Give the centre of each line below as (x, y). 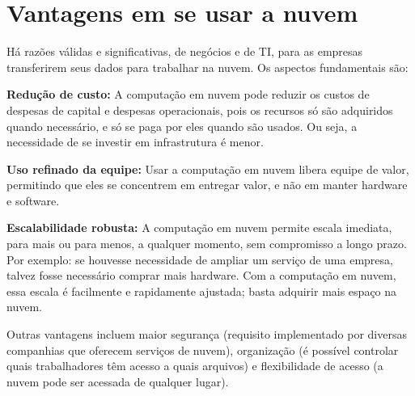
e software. (33, 200)
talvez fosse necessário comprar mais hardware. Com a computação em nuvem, (201, 275)
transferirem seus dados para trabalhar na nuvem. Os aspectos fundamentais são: (207, 67)
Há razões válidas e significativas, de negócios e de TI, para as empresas (185, 51)
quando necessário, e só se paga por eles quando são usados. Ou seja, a (182, 126)
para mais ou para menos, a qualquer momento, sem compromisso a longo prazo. (207, 244)
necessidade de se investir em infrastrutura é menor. (135, 142)
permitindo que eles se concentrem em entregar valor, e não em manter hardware (207, 185)
